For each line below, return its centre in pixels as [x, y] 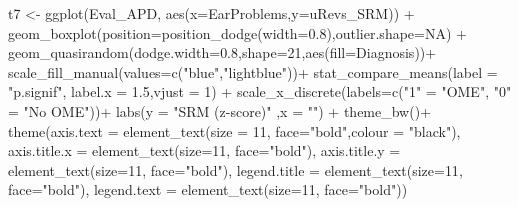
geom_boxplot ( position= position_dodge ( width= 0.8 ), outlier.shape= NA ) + [237, 32]
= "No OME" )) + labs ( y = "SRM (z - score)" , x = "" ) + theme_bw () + [220, 110]
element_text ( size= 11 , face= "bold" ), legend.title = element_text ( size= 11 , [235, 169]
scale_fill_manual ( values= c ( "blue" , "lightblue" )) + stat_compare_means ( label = [253, 71]
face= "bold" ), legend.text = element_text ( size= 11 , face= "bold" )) [208, 189]
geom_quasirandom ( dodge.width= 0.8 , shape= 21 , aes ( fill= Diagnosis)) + [222, 52]
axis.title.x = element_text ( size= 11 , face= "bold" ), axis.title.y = [204, 150]
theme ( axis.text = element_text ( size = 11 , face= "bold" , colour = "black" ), [234, 130]
